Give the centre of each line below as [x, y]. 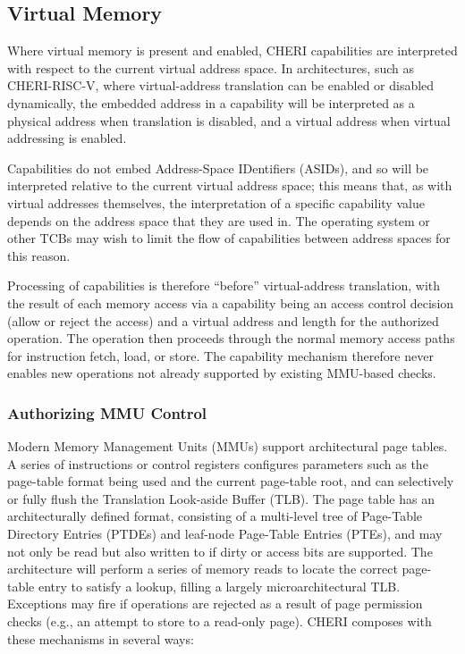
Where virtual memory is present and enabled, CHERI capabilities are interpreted [232, 50]
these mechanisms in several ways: [101, 638]
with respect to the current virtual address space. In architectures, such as [211, 67]
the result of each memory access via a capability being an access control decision [231, 302]
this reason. [39, 255]
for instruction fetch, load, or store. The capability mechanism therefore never [220, 355]
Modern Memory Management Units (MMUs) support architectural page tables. [228, 446]
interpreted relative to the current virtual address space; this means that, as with [230, 185]
